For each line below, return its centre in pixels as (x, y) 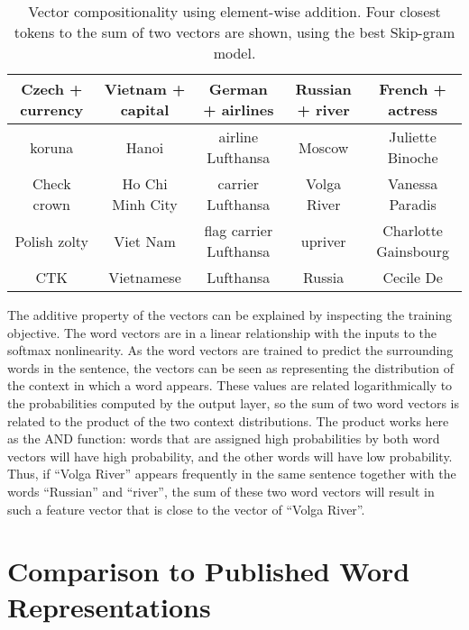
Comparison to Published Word (209, 571)
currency (52, 110)
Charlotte (413, 230)
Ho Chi (145, 183)
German (238, 89)
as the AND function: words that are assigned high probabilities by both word (224, 438)
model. (234, 53)
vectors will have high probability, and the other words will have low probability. (230, 456)
